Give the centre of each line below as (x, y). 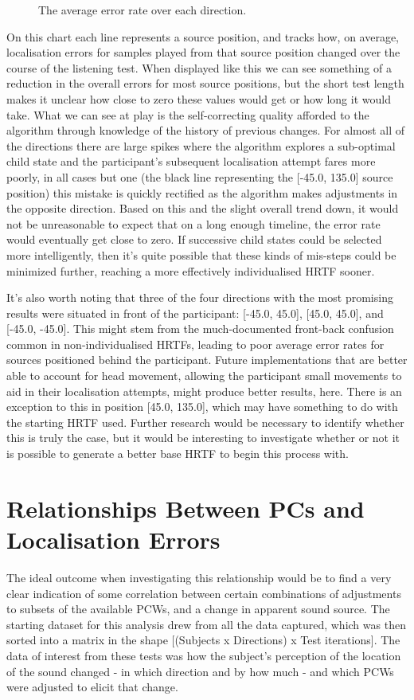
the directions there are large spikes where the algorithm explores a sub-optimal (201, 145)
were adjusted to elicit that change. (92, 687)
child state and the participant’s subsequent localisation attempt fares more (191, 161)
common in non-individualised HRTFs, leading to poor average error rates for (195, 344)
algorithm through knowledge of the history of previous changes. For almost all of (206, 130)
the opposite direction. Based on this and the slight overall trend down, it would (203, 208)
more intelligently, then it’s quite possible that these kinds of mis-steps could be (201, 254)
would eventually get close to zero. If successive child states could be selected (194, 239)
